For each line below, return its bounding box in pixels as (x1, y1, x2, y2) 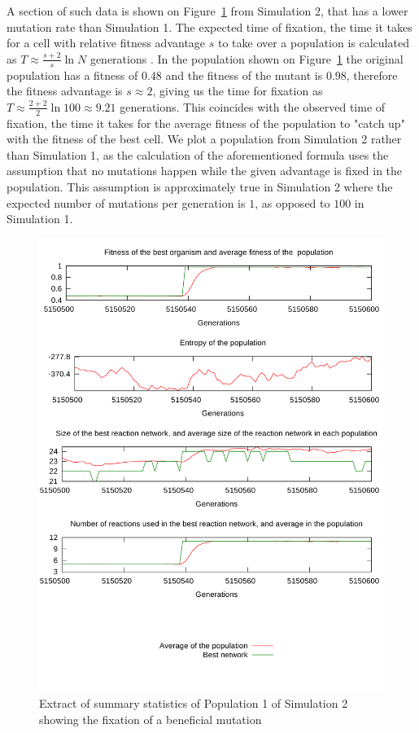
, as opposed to (255, 194, 330, 211)
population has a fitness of (7, 66, 138, 83)
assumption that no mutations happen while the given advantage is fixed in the (7, 162, 403, 179)
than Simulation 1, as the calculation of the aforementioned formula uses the (7, 146, 389, 163)
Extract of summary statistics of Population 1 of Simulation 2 (39, 695, 348, 711)
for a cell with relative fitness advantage (7, 34, 206, 51)
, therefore (346, 66, 398, 83)
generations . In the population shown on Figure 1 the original (89, 50, 404, 67)
